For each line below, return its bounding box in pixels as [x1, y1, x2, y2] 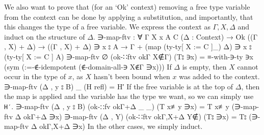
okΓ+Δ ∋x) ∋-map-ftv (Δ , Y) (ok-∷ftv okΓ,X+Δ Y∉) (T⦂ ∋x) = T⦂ [23, 111, 247, 121]
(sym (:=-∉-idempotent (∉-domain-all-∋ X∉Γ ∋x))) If [4, 61, 172, 72]
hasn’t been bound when [93, 71, 170, 82]
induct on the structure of [4, 31, 85, 42]
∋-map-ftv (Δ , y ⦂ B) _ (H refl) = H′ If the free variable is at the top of [4, 81, 233, 91]
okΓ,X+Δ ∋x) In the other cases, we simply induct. [39, 121, 203, 131]
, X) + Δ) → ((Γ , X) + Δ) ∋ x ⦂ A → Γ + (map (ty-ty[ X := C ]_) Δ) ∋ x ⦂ [4, 41, 252, 52]
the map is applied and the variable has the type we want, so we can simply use [4, 91, 254, 102]
